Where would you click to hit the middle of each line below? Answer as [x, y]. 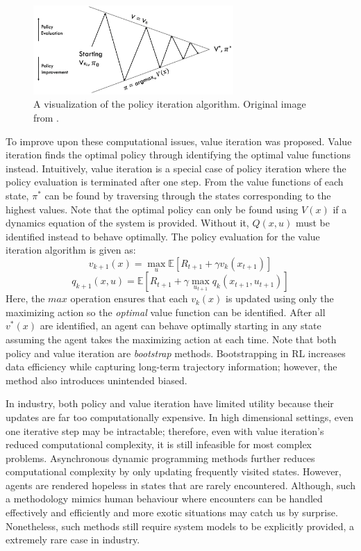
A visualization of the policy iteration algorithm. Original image [170, 104]
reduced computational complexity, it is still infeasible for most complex [159, 444]
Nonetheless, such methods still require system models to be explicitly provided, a [180, 526]
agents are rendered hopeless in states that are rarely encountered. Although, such [180, 485]
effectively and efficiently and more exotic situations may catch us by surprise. [172, 512]
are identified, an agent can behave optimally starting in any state [180, 326]
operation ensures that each [129, 298]
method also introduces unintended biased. [96, 380]
